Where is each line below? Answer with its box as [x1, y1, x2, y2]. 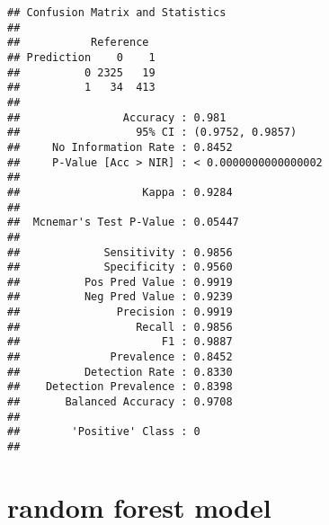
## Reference [7, 36, 149, 49]
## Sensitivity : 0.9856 [7, 245, 233, 259]
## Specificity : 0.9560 [7, 261, 233, 274]
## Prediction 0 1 [7, 50, 156, 64]
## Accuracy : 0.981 [7, 111, 227, 124]
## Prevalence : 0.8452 [7, 351, 233, 364]
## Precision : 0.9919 [7, 306, 233, 319]
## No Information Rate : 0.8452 [7, 140, 233, 154]
